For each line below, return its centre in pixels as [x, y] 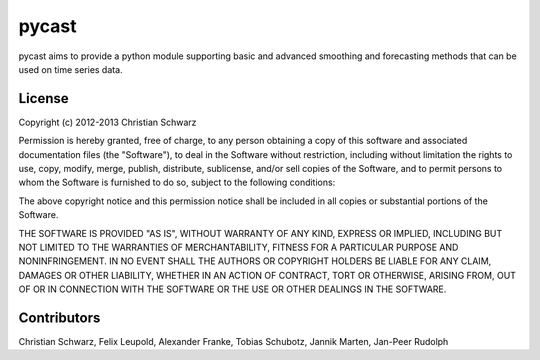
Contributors [59, 317]
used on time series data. [71, 69]
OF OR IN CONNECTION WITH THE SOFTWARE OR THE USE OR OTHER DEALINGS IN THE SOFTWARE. [232, 289]
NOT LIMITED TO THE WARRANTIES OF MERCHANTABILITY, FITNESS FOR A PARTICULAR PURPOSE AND [238, 247]
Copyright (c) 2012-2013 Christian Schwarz [107, 122]
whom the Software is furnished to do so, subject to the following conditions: [177, 182]
